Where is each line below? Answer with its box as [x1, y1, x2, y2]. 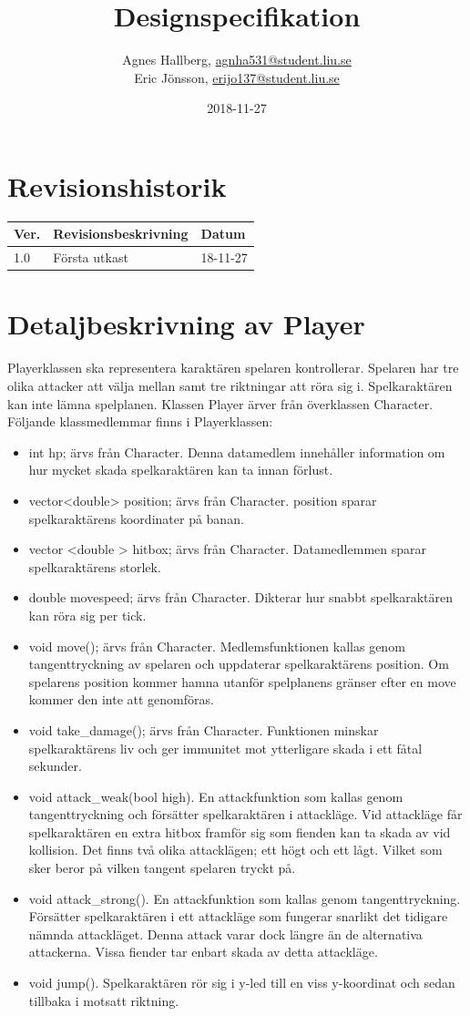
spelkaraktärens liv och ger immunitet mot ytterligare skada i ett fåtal [28, 738, 423, 757]
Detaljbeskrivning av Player [7, 305, 365, 343]
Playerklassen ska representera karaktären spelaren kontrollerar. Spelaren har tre [7, 358, 459, 377]
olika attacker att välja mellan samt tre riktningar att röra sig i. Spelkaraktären [7, 376, 453, 395]
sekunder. [28, 756, 82, 775]
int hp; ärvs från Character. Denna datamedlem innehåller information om [28, 442, 445, 461]
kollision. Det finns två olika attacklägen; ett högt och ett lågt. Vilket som [28, 840, 443, 859]
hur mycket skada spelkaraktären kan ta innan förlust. [28, 460, 333, 479]
